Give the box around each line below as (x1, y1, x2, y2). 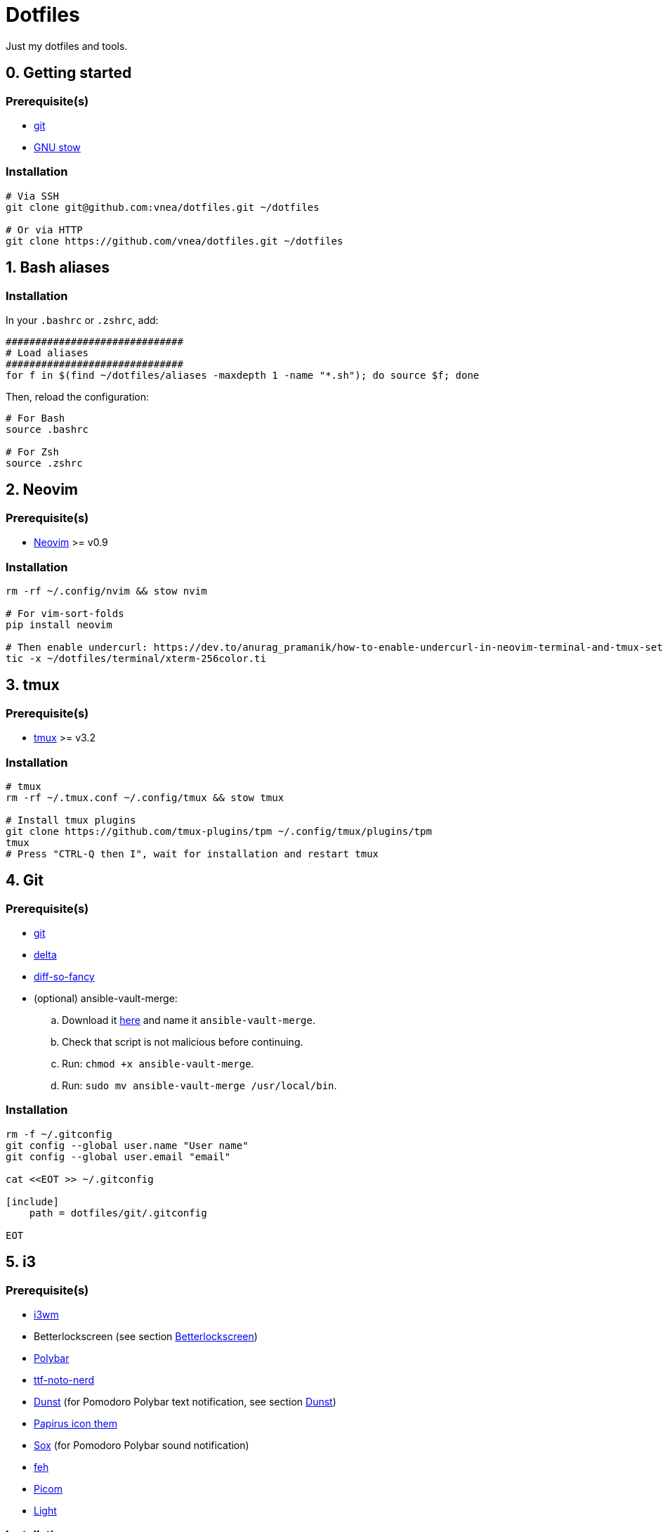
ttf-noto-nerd (34, 1374, 95, 1387)
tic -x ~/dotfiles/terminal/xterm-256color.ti (6, 652, 266, 664)
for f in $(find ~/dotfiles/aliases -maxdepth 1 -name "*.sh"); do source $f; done (6, 369, 480, 381)
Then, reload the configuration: (6, 390, 150, 403)
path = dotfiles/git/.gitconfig (29, 1207, 207, 1219)
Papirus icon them (34, 1417, 117, 1430)
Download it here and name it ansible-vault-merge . (62, 1014, 316, 1027)
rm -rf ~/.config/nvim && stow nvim (6, 585, 207, 597)
